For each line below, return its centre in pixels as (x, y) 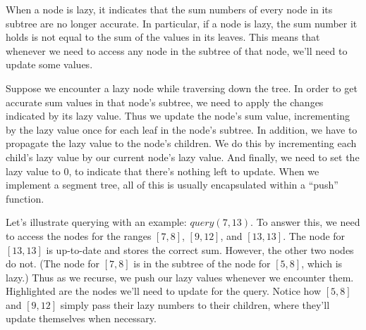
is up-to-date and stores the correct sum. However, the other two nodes (200, 249)
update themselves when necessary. (81, 318)
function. (25, 198)
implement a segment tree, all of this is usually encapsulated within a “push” (172, 185)
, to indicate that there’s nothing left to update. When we (194, 171)
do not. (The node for (53, 264)
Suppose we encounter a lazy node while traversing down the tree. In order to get (182, 88)
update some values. (49, 64)
